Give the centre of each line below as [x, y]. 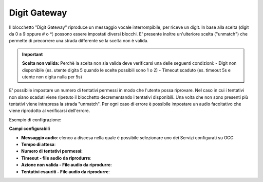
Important [33, 54]
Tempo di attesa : [38, 145]
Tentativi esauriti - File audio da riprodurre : [66, 172]
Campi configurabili [29, 128]
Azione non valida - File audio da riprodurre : [66, 165]
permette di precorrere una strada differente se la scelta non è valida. [79, 41]
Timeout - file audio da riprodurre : [56, 158]
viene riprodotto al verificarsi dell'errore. [49, 111]
